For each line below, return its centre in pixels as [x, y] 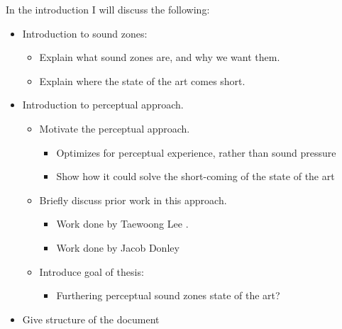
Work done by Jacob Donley [118, 247]
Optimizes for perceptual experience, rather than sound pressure [196, 152]
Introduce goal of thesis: [92, 271]
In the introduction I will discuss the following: [108, 9]
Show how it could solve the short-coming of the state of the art [195, 176]
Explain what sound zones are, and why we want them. [160, 57]
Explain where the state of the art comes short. [142, 80]
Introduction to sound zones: [85, 33]
